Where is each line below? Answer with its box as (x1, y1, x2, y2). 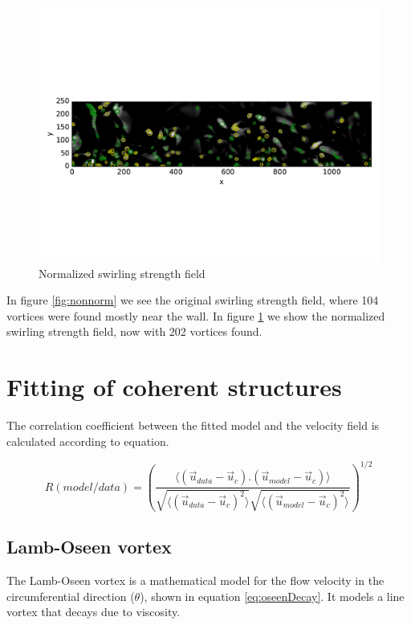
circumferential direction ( (6, 587, 135, 604)
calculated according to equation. (6, 432, 169, 449)
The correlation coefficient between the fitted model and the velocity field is (6, 417, 380, 434)
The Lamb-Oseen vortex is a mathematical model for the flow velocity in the (6, 572, 385, 589)
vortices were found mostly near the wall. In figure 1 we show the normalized (6, 307, 385, 324)
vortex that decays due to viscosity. (6, 603, 181, 620)
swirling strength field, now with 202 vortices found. (6, 323, 262, 340)
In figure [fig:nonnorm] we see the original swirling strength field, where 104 (6, 292, 379, 308)
